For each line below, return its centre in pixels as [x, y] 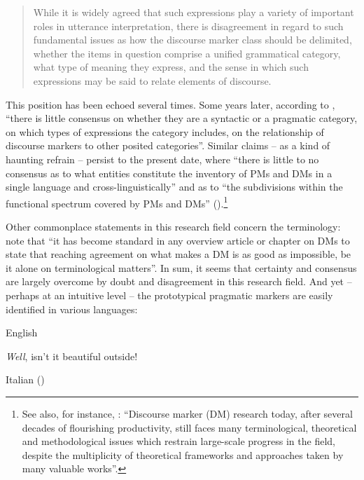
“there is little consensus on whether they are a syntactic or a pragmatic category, [182, 118]
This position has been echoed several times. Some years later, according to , [170, 104]
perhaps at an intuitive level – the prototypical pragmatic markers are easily [169, 295]
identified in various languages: [72, 309]
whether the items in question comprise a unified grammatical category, [187, 53]
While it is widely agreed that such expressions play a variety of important [194, 12]
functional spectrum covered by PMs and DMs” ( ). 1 [117, 202]
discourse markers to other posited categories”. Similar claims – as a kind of [168, 145]
